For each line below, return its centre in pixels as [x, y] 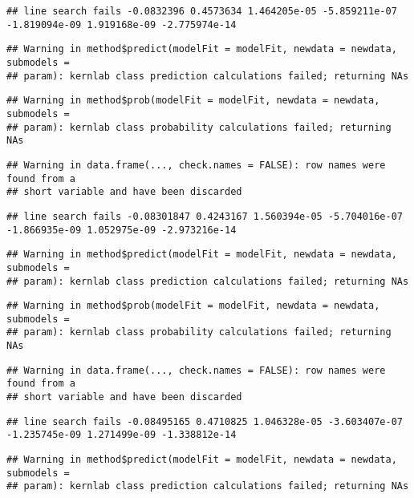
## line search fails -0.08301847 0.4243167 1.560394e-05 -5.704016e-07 [205, 216]
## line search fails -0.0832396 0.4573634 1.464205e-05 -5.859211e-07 [202, 11]
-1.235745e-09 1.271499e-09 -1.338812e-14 [122, 435]
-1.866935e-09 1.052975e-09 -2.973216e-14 [122, 230]
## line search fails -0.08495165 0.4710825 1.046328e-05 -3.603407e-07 [205, 421]
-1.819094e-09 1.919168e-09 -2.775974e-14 [122, 24]
